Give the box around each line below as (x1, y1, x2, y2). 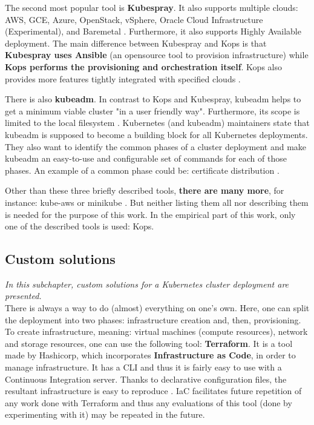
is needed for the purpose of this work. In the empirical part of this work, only (5, 208, 296, 220)
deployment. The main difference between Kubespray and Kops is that (5, 36, 267, 49)
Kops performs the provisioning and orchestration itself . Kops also (5, 60, 282, 73)
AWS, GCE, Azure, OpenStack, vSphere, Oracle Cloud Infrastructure (5, 13, 263, 25)
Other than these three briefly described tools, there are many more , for (5, 184, 284, 197)
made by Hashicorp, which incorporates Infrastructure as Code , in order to (5, 349, 296, 361)
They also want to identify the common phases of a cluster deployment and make (5, 140, 307, 153)
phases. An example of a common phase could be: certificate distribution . (5, 163, 280, 176)
